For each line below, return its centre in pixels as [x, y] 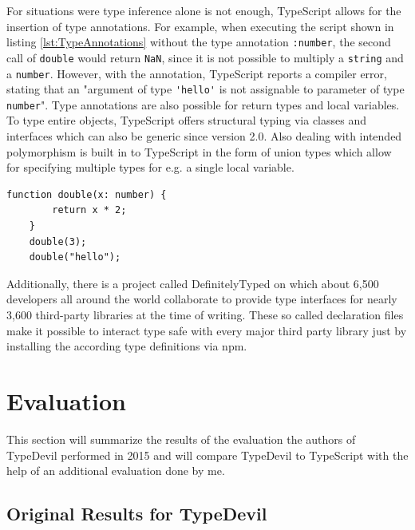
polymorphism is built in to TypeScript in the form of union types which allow [199, 151]
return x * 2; [89, 210]
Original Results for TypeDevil [137, 514]
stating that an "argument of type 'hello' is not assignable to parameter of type [206, 89]
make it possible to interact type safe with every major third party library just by [207, 330]
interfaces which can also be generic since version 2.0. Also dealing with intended [204, 136]
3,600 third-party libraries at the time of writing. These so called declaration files [205, 314]
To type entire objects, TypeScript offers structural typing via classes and [186, 120]
